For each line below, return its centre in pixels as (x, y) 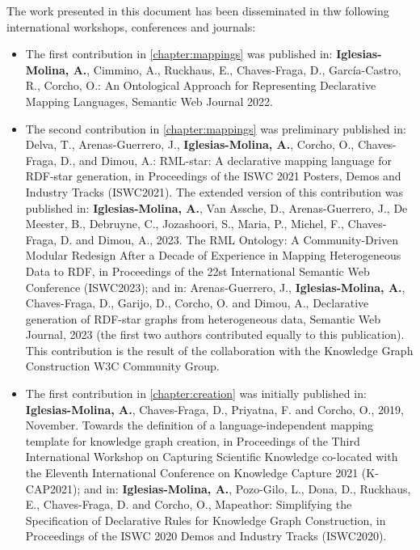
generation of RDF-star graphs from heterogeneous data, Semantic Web (203, 318)
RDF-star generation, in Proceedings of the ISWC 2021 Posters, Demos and (213, 176)
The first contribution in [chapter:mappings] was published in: (179, 54)
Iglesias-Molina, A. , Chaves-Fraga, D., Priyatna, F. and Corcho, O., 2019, (214, 409)
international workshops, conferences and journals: (131, 26)
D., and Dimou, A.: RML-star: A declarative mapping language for (226, 160)
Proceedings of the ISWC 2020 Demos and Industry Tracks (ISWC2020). (206, 536)
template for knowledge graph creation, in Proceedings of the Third (193, 440)
